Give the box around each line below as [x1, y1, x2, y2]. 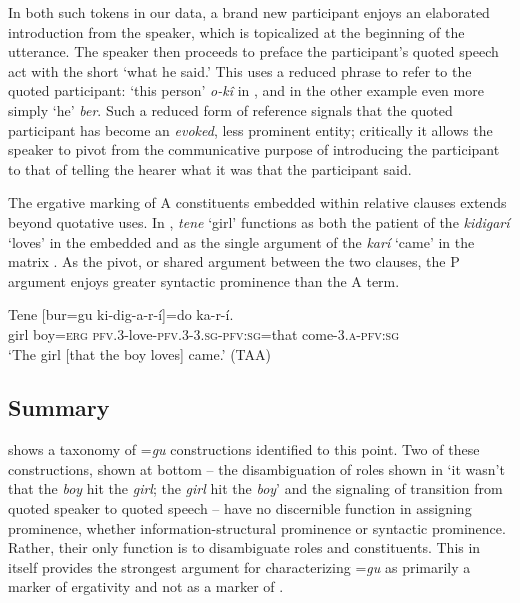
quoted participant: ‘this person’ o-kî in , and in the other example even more [8, 80, 484, 101]
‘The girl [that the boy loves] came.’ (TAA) [8, 343, 271, 364]
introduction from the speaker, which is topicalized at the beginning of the [8, 21, 465, 42]
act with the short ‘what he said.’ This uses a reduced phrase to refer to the [8, 60, 472, 81]
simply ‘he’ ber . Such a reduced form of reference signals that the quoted [8, 99, 453, 120]
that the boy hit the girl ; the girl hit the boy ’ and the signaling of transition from [8, 478, 503, 499]
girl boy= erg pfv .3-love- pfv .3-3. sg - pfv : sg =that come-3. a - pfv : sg [8, 323, 400, 344]
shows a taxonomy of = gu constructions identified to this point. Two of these [8, 439, 480, 460]
